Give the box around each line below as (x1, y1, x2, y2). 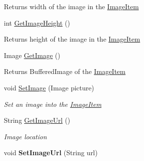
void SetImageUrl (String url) (4, 147, 98, 158)
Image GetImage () (4, 50, 60, 60)
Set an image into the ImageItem (4, 99, 101, 109)
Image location (4, 131, 47, 141)
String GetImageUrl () (4, 115, 71, 125)
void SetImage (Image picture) (4, 82, 94, 92)
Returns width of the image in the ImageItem (4, 1, 139, 11)
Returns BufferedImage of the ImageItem (4, 66, 126, 76)
